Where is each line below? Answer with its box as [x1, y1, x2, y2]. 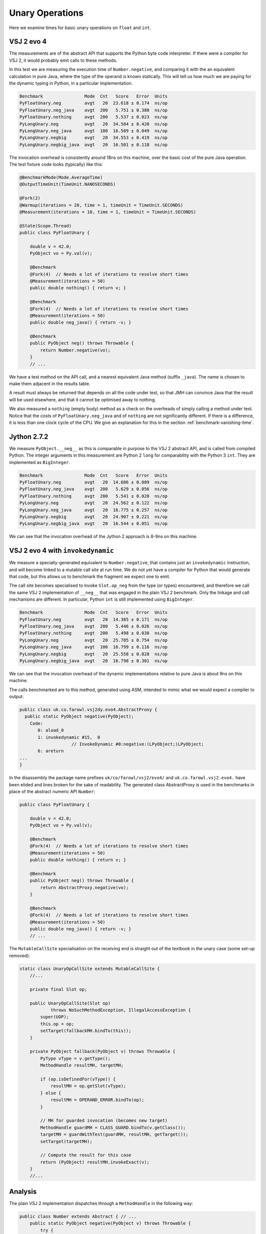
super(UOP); [40, 1014, 69, 1020]
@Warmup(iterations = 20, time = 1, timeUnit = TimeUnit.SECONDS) [19, 202, 183, 208]
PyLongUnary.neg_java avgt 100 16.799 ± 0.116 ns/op [19, 644, 168, 650]
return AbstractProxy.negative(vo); [40, 885, 129, 890]
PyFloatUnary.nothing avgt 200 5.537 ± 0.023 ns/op [19, 114, 168, 120]
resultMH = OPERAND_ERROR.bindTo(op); [50, 1097, 145, 1103]
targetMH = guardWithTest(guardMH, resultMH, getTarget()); [40, 1132, 189, 1137]
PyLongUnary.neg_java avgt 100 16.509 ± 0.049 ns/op [19, 128, 168, 133]
